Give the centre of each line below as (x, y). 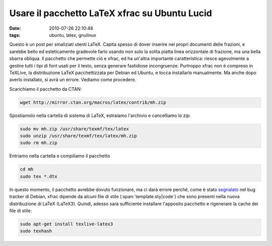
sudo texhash (36, 231)
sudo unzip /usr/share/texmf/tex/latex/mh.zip (78, 136)
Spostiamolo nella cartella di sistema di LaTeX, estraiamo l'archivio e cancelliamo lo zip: (100, 115)
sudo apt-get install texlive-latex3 (66, 224)
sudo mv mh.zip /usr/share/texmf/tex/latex (75, 129)
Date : (15, 28)
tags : (15, 35)
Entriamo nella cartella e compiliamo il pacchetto (60, 156)
